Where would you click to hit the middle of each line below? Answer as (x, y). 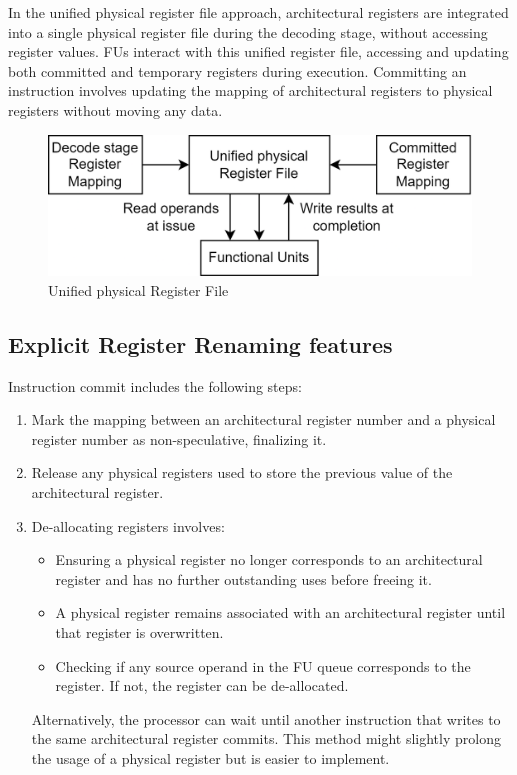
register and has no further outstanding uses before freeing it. (243, 578)
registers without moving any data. (115, 109)
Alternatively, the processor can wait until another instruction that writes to (266, 718)
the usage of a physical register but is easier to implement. (210, 757)
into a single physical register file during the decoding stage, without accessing (248, 31)
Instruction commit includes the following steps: (155, 385)
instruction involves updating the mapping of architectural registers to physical (250, 90)
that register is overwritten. (139, 631)
